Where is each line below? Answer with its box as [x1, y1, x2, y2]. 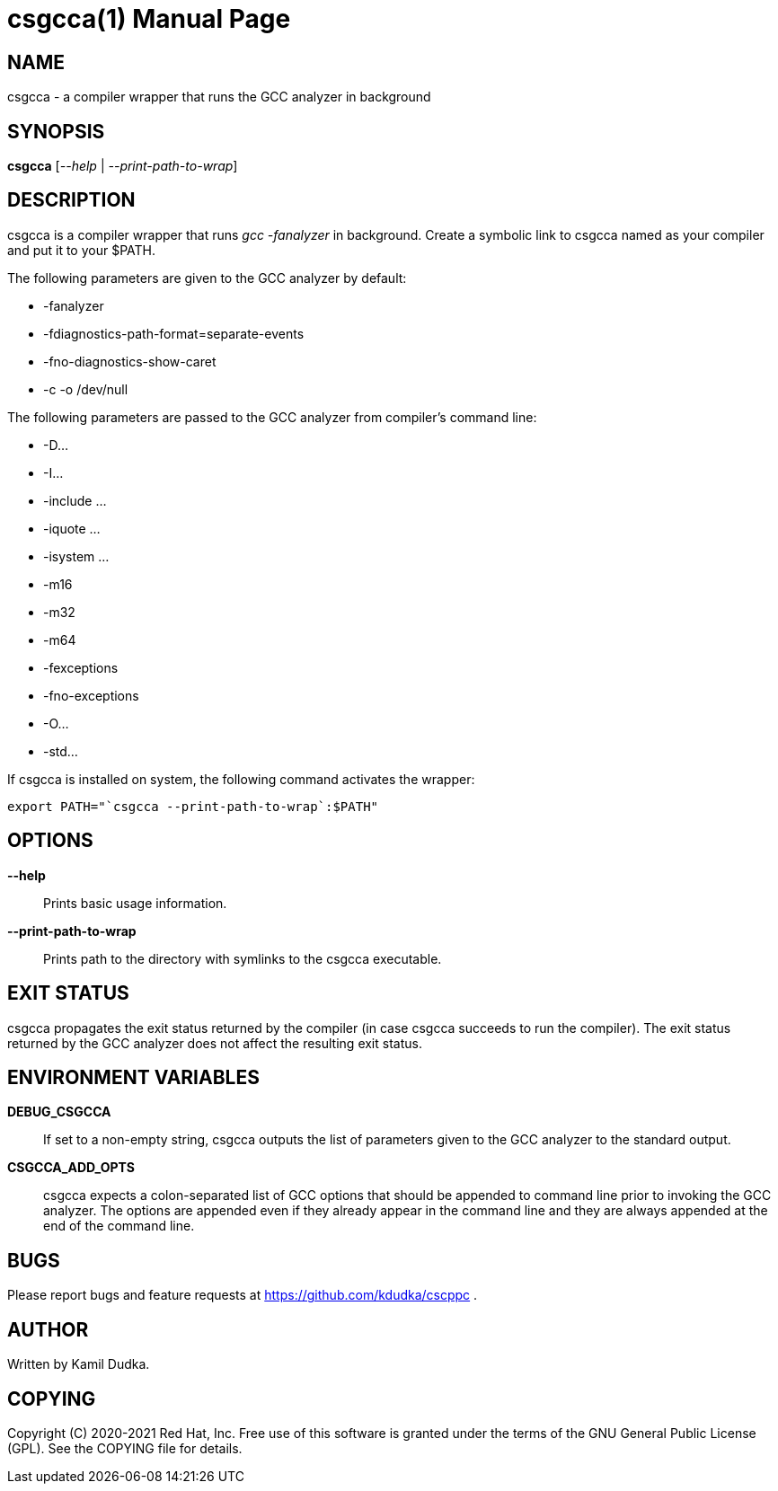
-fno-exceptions [43, 687, 139, 703]
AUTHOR [7, 1318, 89, 1341]
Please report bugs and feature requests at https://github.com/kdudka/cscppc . [7, 1287, 478, 1303]
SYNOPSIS [7, 119, 105, 143]
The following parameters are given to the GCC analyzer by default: [7, 269, 407, 286]
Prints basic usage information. [43, 895, 227, 911]
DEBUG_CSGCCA [7, 1104, 111, 1120]
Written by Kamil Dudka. [7, 1356, 150, 1372]
